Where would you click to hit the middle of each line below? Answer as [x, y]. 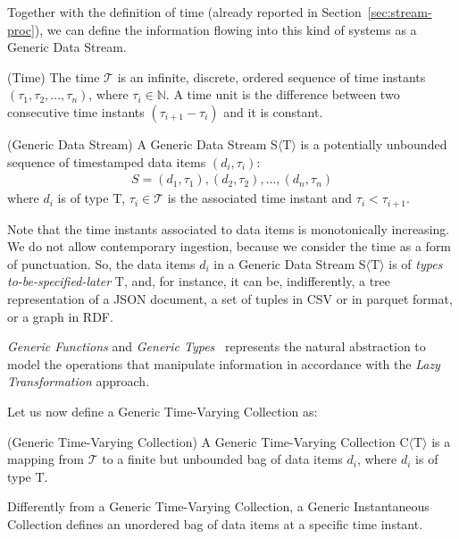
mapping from [46, 459]
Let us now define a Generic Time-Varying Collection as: [163, 411]
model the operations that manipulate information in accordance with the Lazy [224, 363]
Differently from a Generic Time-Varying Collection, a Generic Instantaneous [218, 506]
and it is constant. [273, 111]
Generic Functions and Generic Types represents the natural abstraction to [217, 346]
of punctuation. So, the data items [101, 263]
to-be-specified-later [59, 281]
